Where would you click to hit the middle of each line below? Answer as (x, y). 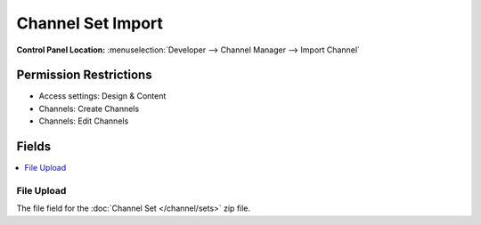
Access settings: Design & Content (102, 96)
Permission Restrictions (84, 75)
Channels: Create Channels (89, 108)
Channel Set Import (90, 23)
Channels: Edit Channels (84, 121)
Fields (34, 147)
